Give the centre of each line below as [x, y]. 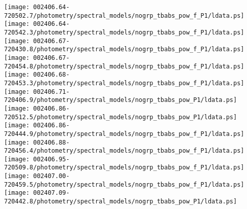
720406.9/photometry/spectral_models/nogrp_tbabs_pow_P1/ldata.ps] [121, 100]
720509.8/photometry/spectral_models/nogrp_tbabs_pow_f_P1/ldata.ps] [124, 168]
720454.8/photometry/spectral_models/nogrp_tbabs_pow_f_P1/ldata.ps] [124, 66]
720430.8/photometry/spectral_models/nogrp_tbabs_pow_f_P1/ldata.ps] [124, 49]
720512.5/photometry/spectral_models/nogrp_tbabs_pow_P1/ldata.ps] [121, 117]
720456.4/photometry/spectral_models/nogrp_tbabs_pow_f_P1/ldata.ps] [124, 151]
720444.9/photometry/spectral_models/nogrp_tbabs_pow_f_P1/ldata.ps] [124, 134]
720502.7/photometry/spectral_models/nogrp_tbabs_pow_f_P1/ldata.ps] [124, 15]
